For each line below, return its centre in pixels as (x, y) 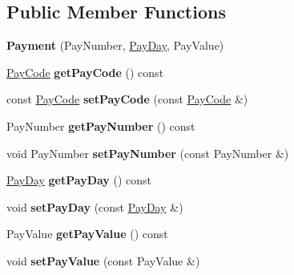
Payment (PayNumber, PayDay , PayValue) (115, 45)
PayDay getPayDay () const (79, 180)
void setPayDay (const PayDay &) (95, 206)
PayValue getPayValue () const (87, 234)
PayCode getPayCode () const (85, 72)
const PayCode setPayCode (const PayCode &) (127, 99)
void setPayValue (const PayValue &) (103, 260)
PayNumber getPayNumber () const (101, 125)
